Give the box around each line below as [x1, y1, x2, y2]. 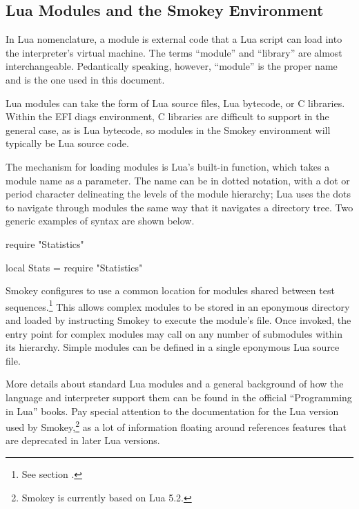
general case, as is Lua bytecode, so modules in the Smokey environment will [6, 122, 331, 137]
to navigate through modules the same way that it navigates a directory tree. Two [6, 200, 353, 214]
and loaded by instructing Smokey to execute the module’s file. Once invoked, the [6, 312, 351, 327]
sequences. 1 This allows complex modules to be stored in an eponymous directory [6, 297, 350, 314]
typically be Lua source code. [6, 136, 129, 151]
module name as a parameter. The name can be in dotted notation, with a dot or [6, 173, 350, 187]
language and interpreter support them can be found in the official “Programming [6, 390, 352, 404]
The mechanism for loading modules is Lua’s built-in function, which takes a [6, 159, 330, 173]
